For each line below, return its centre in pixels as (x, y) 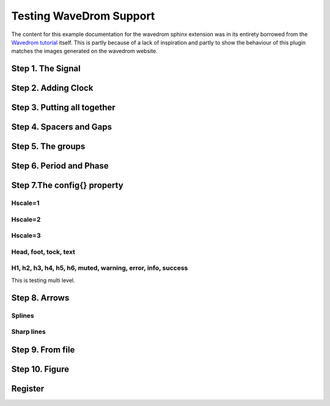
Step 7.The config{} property (67, 185)
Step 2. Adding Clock (52, 88)
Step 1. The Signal (46, 69)
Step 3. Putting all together (63, 108)
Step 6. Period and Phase (60, 166)
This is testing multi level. (43, 280)
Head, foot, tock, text (43, 252)
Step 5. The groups (48, 147)
